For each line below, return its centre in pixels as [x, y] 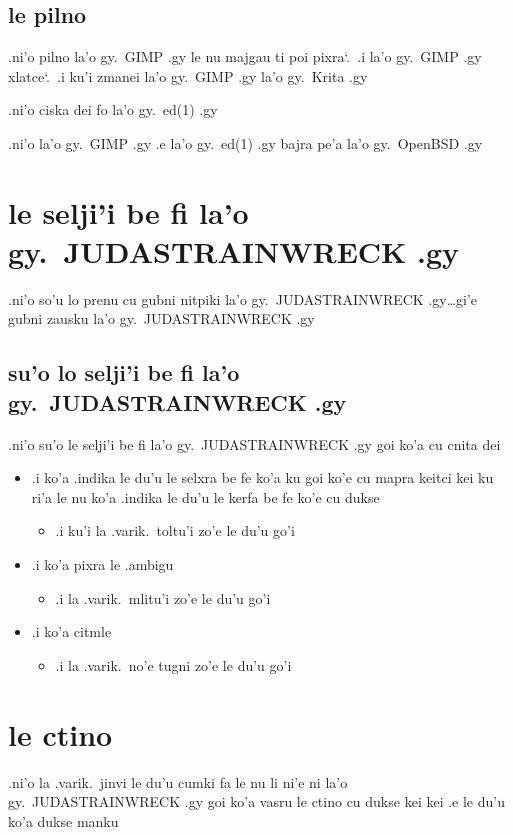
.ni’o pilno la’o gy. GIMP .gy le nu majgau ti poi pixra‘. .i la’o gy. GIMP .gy [245, 56]
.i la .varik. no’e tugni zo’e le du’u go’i [173, 664]
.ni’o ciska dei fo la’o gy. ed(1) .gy [113, 109]
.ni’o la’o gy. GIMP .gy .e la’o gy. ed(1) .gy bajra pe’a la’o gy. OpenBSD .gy [245, 142]
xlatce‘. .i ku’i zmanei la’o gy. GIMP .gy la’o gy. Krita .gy [188, 75]
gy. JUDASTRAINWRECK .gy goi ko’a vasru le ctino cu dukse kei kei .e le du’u [256, 801]
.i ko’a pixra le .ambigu [102, 564]
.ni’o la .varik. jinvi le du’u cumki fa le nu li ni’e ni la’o [178, 781]
